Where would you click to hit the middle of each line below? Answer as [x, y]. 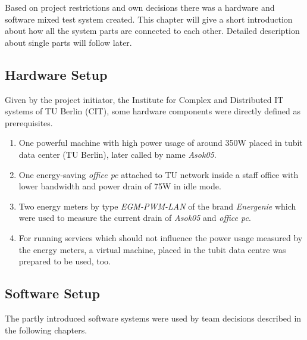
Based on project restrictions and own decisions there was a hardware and [140, 7]
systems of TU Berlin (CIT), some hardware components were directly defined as [153, 111]
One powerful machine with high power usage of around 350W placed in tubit [161, 143]
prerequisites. [29, 122]
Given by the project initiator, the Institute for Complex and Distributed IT [144, 99]
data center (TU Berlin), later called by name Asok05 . [118, 154]
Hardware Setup [56, 74]
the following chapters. [46, 330]
